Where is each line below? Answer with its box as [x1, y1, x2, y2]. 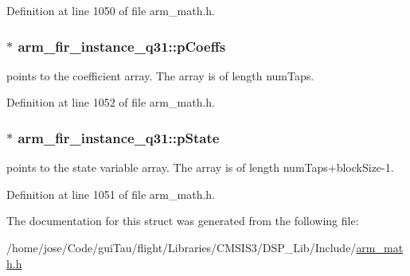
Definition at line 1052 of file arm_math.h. [6, 94, 215, 111]
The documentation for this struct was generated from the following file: [6, 212, 359, 229]
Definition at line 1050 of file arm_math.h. [6, 2, 215, 18]
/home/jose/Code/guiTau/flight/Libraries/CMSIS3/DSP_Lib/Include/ [6, 239, 357, 255]
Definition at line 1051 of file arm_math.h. [6, 185, 215, 202]
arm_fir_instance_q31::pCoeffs [18, 36, 226, 56]
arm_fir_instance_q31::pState [18, 127, 220, 147]
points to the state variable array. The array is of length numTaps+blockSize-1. [6, 159, 394, 176]
